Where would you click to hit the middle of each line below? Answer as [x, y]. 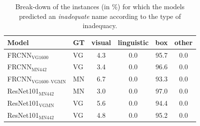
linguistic [133, 42]
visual [101, 42]
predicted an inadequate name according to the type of [100, 16]
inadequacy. [100, 25]
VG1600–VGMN [49, 82]
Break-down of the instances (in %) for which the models [100, 6]
